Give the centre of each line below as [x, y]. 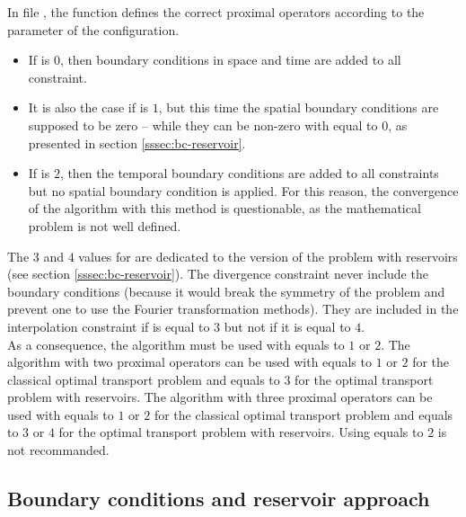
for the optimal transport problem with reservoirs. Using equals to [241, 432]
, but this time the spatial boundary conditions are [299, 107]
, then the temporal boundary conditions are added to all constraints [249, 173]
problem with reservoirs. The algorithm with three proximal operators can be [220, 397]
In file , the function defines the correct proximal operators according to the [216, 12]
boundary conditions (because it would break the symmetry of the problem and [226, 291]
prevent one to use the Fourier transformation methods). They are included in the [233, 309]
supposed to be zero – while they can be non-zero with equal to [203, 125]
